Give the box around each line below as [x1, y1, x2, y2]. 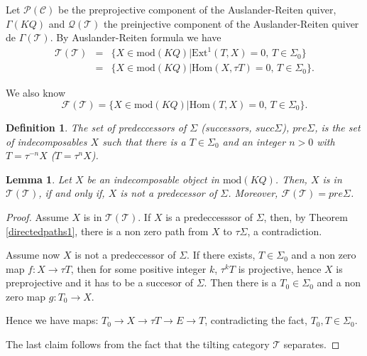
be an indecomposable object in [87, 171, 219, 186]
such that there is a [102, 134, 186, 149]
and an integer [222, 134, 286, 149]
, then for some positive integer [70, 261, 207, 276]
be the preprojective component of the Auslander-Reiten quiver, [58, 2, 336, 16]
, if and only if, [38, 185, 105, 200]
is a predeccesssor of [165, 209, 253, 224]
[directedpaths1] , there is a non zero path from [6, 223, 209, 238]
